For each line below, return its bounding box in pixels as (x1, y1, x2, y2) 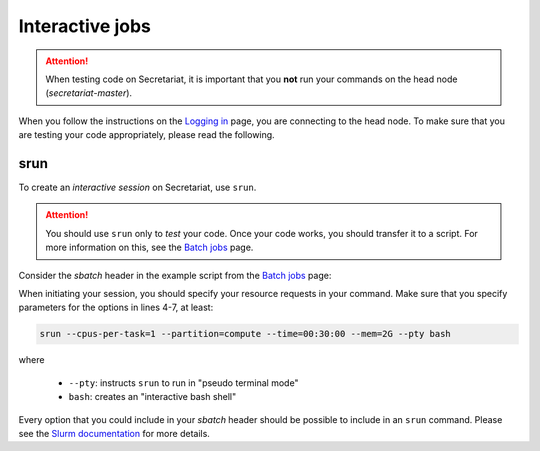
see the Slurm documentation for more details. (18, 427, 210, 439)
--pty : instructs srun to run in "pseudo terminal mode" (68, 376, 299, 389)
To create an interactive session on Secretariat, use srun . (18, 181, 257, 194)
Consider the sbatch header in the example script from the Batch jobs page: (18, 269, 332, 281)
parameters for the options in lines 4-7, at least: (18, 301, 214, 314)
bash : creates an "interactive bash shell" (68, 391, 237, 403)
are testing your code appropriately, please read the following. (18, 129, 275, 141)
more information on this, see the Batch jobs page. (45, 241, 254, 254)
